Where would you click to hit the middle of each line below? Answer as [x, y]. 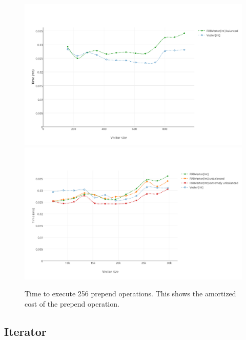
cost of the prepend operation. [72, 304]
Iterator [25, 331]
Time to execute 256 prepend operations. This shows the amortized [130, 294]
